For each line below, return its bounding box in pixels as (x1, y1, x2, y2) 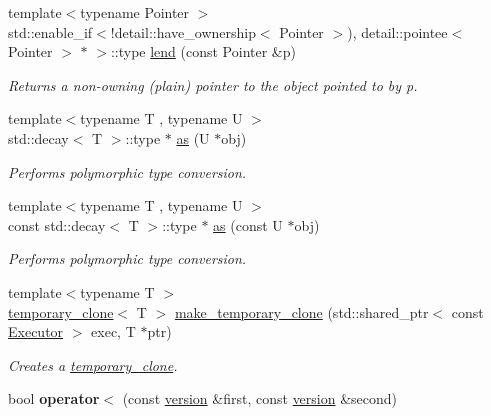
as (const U (213, 214, 283, 235)
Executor (8, 321, 64, 342)
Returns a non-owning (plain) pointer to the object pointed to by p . (8, 74, 418, 95)
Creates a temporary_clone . (8, 354, 178, 375)
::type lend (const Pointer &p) (110, 41, 296, 62)
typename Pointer (80, 2, 190, 22)
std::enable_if (8, 21, 93, 42)
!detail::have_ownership (110, 21, 256, 42)
